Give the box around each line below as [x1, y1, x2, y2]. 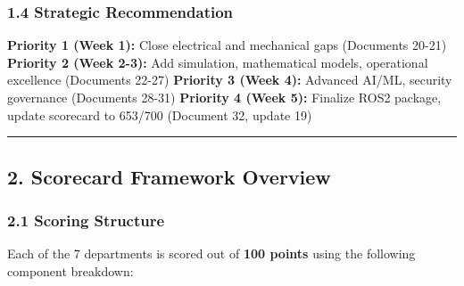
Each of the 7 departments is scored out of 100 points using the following [7, 244, 416, 263]
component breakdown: [7, 261, 134, 280]
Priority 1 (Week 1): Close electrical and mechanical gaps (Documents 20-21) [7, 36, 447, 54]
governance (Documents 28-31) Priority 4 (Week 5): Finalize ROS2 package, [7, 88, 442, 106]
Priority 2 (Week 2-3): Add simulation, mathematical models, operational [7, 53, 428, 71]
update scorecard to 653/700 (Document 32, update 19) [7, 105, 312, 124]
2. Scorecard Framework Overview [7, 162, 331, 190]
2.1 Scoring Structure [7, 208, 165, 231]
